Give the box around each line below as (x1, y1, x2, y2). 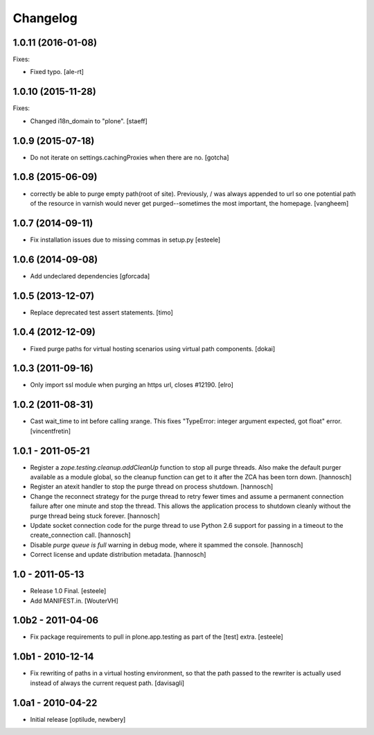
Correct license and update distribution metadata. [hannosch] (30, 551, 206, 559)
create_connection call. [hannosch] (30, 531, 131, 540)
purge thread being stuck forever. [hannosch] (30, 511, 161, 520)
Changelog (12, 10, 78, 26)
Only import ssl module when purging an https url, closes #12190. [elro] (30, 381, 233, 389)
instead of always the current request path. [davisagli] (30, 679, 185, 687)
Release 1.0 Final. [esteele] (30, 587, 107, 595)
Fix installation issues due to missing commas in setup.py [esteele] (30, 236, 221, 244)
